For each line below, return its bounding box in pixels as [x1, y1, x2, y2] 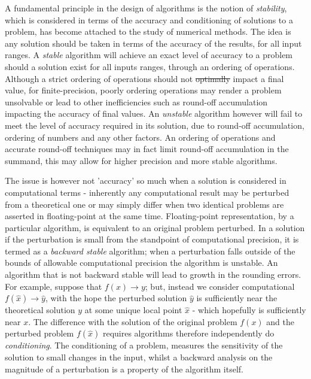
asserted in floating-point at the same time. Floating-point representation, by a [5, 210, 294, 222]
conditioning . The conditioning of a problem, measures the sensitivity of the [5, 339, 283, 351]
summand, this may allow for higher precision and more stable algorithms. [5, 154, 278, 166]
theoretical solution [5, 304, 75, 316]
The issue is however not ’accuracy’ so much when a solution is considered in [5, 174, 286, 187]
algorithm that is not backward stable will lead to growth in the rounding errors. [5, 268, 301, 281]
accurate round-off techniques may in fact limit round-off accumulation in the [5, 142, 289, 155]
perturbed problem [5, 327, 74, 339]
